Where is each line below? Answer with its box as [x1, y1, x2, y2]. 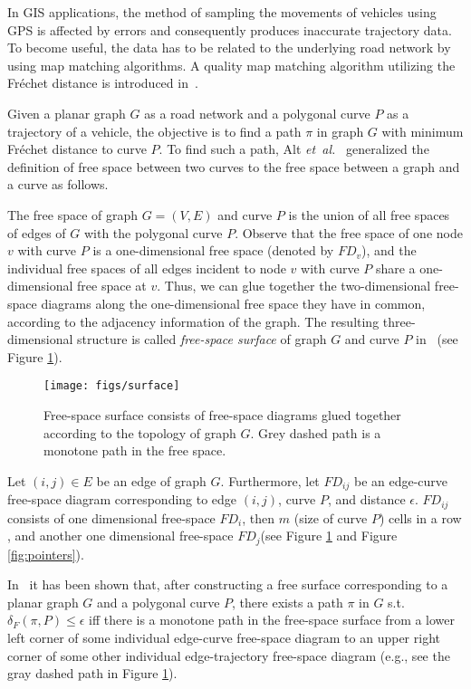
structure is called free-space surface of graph [77, 330, 327, 349]
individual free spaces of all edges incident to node [7, 258, 286, 277]
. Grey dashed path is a [250, 423, 381, 442]
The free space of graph [7, 205, 139, 224]
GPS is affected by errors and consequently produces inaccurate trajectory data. [7, 20, 452, 39]
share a [375, 258, 416, 277]
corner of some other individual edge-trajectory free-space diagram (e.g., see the [7, 646, 450, 665]
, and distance [328, 490, 406, 509]
